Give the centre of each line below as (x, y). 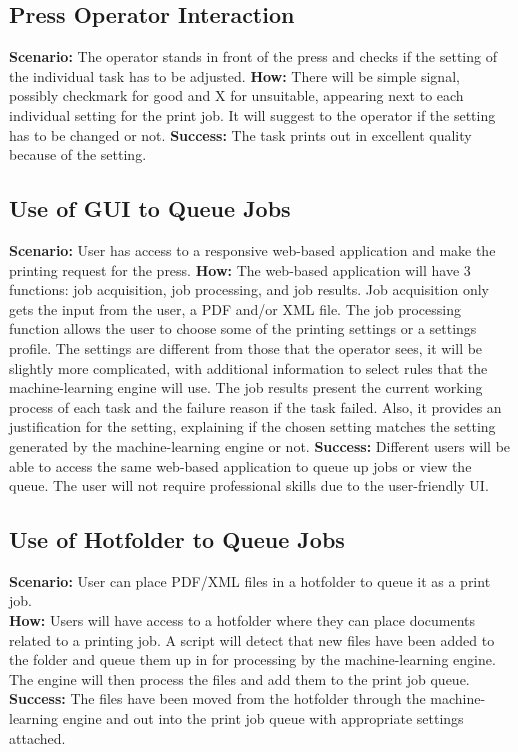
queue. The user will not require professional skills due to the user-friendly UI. (249, 485)
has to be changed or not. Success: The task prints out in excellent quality (240, 134)
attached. (37, 737)
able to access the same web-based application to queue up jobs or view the (240, 465)
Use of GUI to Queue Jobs (150, 208)
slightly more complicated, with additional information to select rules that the (248, 367)
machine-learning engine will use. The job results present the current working (246, 387)
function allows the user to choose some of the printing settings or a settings (243, 328)
